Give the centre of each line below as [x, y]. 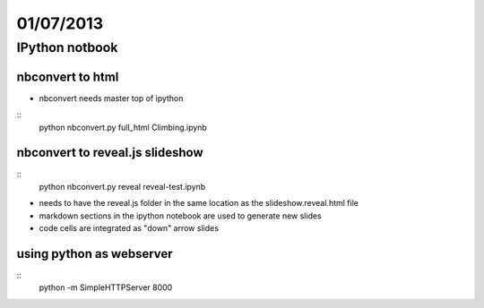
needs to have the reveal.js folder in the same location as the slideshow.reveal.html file [199, 203]
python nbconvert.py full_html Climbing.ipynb [123, 127]
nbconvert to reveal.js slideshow [110, 153]
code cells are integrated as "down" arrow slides [129, 227]
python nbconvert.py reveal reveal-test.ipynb [122, 186]
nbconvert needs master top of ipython [111, 98]
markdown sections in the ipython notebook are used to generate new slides [180, 216]
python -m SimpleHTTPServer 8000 [106, 287]
